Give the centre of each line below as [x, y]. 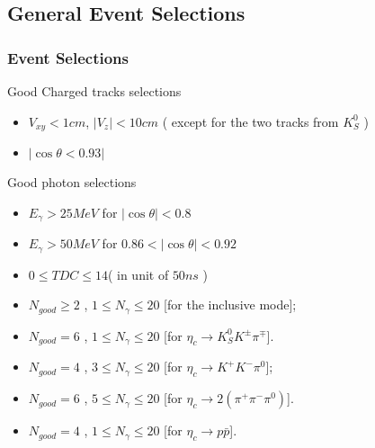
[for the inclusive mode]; [230, 305]
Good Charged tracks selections [94, 91]
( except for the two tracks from [250, 121]
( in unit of [138, 274]
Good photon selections [72, 182]
